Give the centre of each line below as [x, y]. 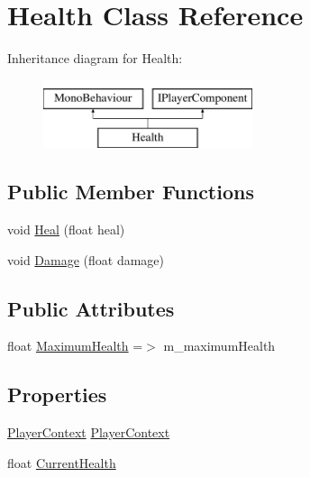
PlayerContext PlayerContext [89, 432]
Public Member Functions [131, 192]
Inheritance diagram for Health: [95, 58]
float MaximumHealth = [75, 346]
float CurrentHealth [62, 462]
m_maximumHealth [219, 346]
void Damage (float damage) [86, 259]
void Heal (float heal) [66, 229]
